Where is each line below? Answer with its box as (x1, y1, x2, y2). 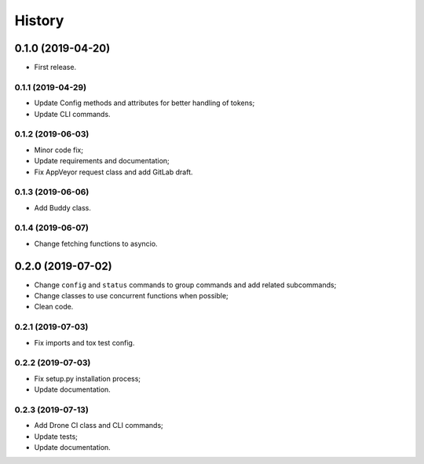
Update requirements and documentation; (34, 156, 170, 166)
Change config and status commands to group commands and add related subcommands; (34, 279, 337, 290)
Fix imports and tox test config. (34, 338, 135, 347)
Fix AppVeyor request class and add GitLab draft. (34, 167, 193, 177)
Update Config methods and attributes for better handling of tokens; (34, 98, 255, 108)
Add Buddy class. (34, 203, 92, 212)
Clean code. (34, 302, 74, 312)
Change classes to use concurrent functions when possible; (34, 291, 229, 301)
